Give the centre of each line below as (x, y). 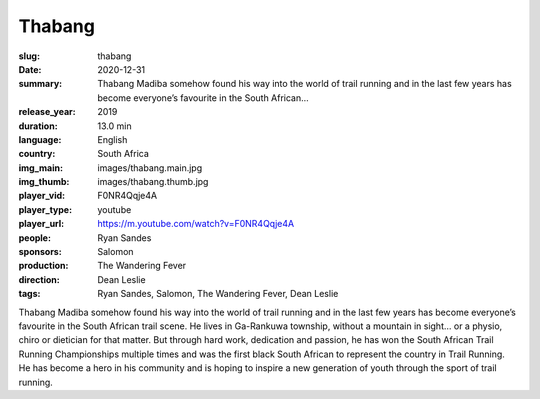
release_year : (47, 112)
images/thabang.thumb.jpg (153, 182)
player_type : (45, 209)
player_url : (41, 224)
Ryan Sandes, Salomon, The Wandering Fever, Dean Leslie (218, 294)
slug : (29, 56)
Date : (30, 69)
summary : (40, 84)
